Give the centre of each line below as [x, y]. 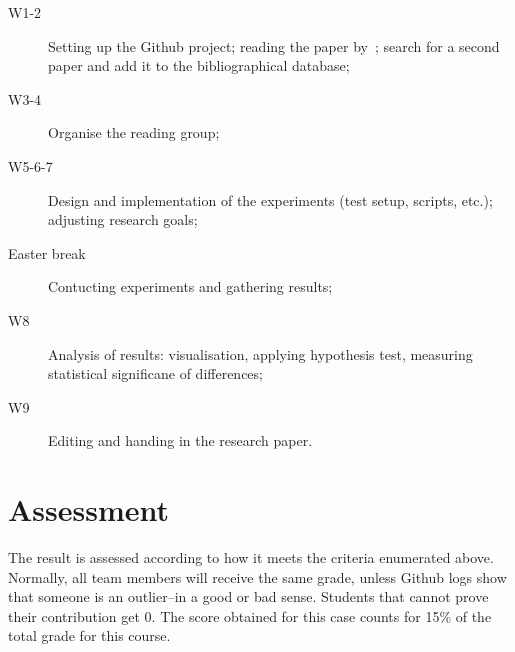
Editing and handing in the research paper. [180, 440]
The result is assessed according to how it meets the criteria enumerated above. [251, 557]
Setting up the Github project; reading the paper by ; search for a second [274, 45]
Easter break [47, 252]
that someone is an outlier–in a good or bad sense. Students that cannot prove [248, 596]
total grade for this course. [89, 635]
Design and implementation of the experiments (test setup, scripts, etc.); [270, 199]
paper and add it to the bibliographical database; [199, 65]
